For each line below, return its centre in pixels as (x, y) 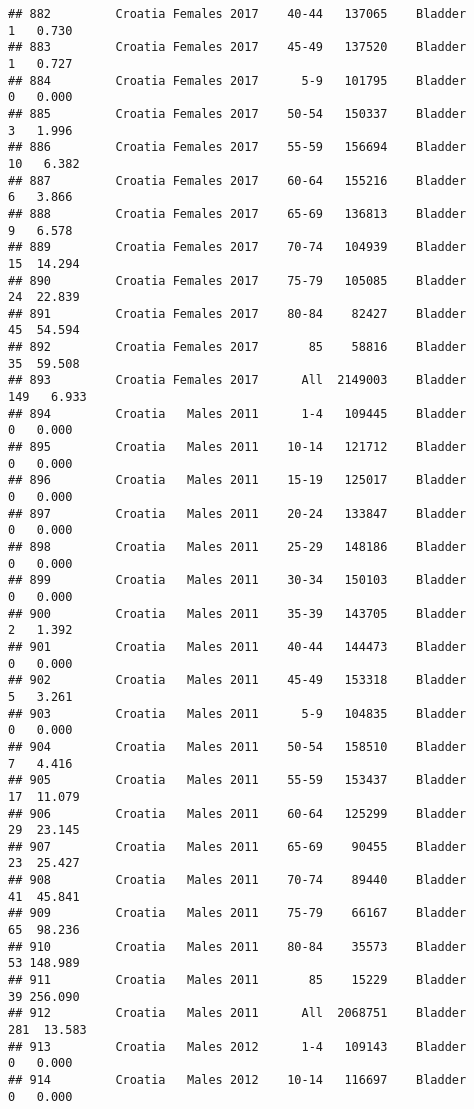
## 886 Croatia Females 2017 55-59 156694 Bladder (237, 147)
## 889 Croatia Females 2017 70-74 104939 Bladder (237, 247)
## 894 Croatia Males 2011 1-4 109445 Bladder (237, 413)
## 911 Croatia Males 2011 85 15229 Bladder (237, 980)
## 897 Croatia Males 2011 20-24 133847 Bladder (237, 513)
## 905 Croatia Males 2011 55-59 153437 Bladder (237, 780)
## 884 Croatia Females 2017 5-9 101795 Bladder (237, 80)
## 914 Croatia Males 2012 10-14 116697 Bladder (237, 1080)
